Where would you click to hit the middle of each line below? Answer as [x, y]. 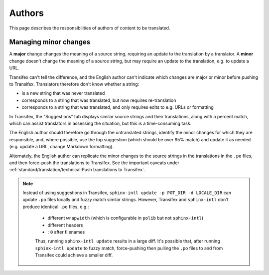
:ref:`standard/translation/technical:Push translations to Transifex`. [77, 170]
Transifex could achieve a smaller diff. [74, 255]
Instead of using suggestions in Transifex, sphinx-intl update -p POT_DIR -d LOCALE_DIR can [127, 193]
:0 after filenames [66, 232]
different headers [65, 225]
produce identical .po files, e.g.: [56, 207]
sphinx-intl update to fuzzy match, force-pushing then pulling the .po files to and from [129, 248]
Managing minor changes [50, 42]
